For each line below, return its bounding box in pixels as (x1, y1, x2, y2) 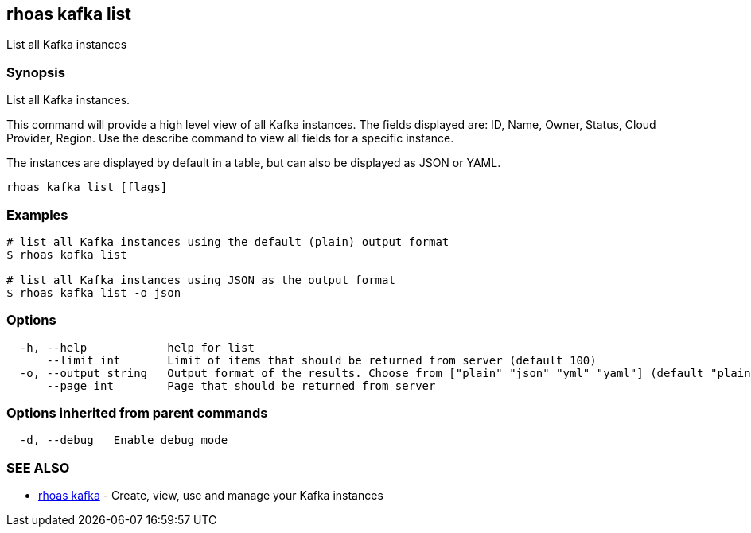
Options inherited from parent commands (6, 405, 268, 422)
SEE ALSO (6, 459, 70, 476)
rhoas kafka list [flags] (6, 181, 168, 194)
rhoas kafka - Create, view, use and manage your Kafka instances (38, 488, 383, 503)
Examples (6, 206, 68, 223)
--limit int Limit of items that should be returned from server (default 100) (46, 353, 597, 367)
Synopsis (6, 64, 65, 80)
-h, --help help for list (19, 340, 255, 354)
